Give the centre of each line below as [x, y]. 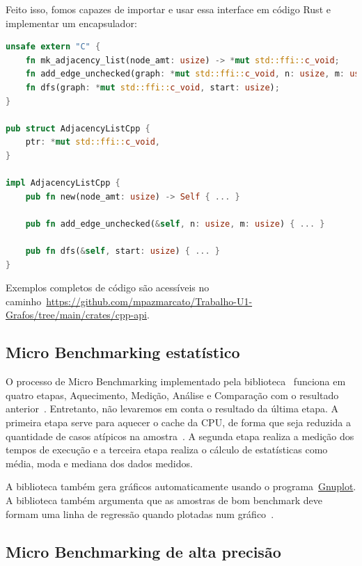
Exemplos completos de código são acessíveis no [108, 288]
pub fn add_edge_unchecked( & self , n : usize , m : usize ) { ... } [175, 224]
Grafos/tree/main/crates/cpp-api [76, 315]
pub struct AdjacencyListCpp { [78, 128]
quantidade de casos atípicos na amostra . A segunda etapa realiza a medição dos [180, 436]
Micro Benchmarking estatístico [123, 352]
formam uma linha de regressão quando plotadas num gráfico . [140, 514]
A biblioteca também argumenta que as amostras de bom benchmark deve [164, 500]
